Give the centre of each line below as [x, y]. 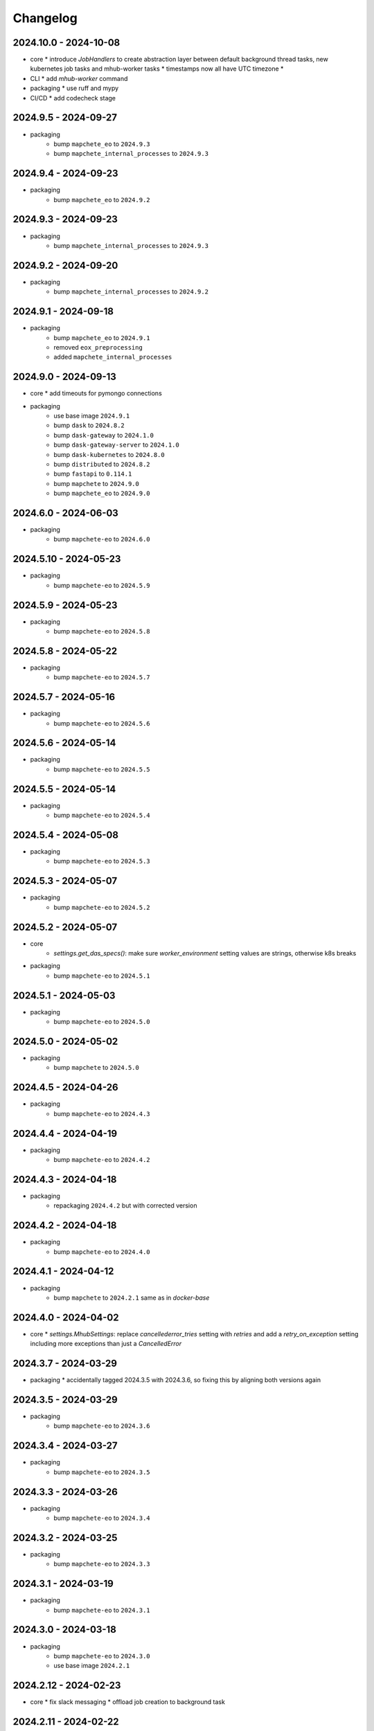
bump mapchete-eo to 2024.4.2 [102, 1160]
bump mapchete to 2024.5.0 [97, 1068]
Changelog [45, 18]
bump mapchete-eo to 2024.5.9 [102, 585]
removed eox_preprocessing [98, 347]
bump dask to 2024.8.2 [89, 425]
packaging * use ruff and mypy [74, 88]
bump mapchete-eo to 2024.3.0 [102, 1656]
